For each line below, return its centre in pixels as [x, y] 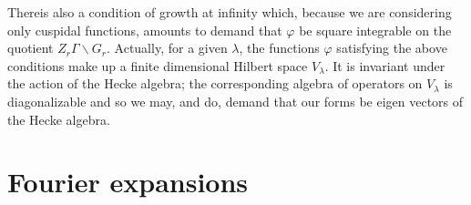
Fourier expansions [128, 182]
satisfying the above [392, 48]
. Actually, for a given [167, 48]
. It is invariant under [385, 65]
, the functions [279, 48]
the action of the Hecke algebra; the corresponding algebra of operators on [215, 83]
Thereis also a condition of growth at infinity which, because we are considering [230, 12]
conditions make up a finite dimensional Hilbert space [158, 65]
